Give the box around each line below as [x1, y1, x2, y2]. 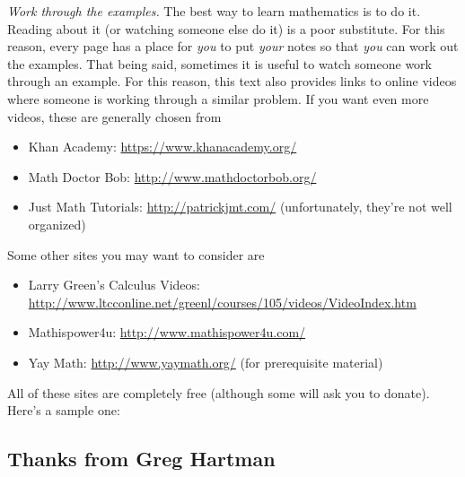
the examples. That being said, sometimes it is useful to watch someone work [7, 54, 433, 73]
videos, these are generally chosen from [7, 107, 222, 126]
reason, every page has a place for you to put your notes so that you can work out [7, 37, 459, 56]
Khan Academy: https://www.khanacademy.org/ [28, 137, 297, 156]
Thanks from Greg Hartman [7, 445, 276, 473]
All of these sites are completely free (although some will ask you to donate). [7, 383, 430, 402]
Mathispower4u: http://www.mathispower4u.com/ [28, 323, 306, 342]
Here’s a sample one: [7, 401, 120, 420]
